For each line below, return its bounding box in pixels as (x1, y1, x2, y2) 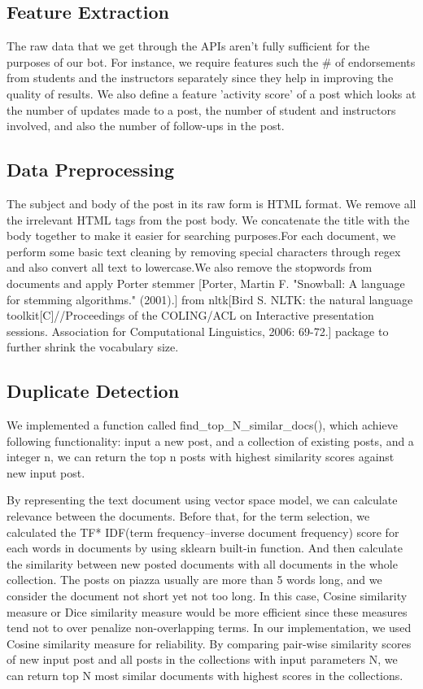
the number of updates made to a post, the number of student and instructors (7, 101, 396, 118)
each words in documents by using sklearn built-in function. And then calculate (7, 539, 403, 556)
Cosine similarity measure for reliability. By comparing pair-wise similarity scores (7, 634, 412, 652)
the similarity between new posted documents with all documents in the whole (7, 555, 398, 572)
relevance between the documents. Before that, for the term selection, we (7, 508, 370, 525)
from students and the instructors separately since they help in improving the (7, 69, 394, 86)
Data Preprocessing (7, 157, 175, 182)
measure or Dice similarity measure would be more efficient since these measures (7, 603, 408, 620)
